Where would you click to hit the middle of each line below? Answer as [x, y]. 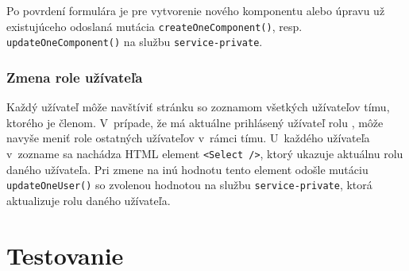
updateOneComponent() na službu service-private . [135, 42]
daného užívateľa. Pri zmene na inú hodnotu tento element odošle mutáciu [187, 169]
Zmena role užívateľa [75, 77]
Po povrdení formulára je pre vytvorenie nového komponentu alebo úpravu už [196, 10]
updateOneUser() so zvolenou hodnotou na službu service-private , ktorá [189, 185]
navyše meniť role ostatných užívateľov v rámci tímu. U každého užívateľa [188, 138]
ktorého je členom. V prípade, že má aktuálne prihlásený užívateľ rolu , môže [195, 122]
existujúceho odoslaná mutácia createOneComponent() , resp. [154, 26]
